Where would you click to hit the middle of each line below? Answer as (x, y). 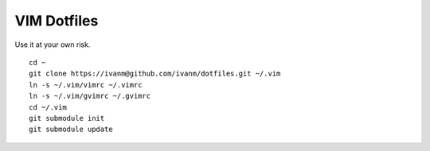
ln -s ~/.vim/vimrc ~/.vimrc (86, 85)
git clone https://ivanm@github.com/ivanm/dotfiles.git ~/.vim (155, 74)
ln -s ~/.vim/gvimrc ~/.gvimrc (90, 96)
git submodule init (67, 118)
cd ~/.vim (48, 107)
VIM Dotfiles (57, 21)
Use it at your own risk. (53, 45)
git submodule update (71, 130)
